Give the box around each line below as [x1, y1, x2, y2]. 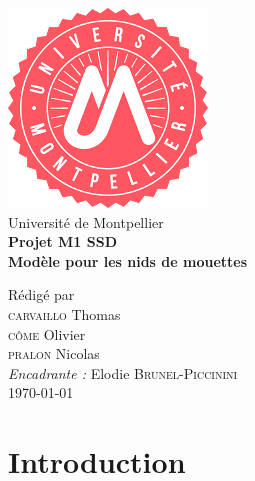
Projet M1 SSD [8, 231, 117, 252]
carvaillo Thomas [8, 303, 121, 324]
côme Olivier [8, 323, 86, 344]
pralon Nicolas [8, 343, 100, 364]
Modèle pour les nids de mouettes [8, 250, 248, 271]
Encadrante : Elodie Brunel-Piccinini [8, 362, 238, 383]
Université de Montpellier [8, 211, 164, 232]
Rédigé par [8, 284, 75, 305]
